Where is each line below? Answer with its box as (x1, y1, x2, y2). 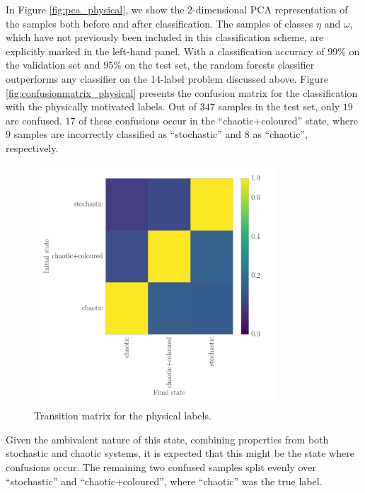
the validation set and (6, 57, 100, 72)
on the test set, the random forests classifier (124, 57, 315, 72)
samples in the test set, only (218, 99, 340, 114)
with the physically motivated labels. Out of (6, 99, 197, 114)
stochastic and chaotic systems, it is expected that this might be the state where (6, 446, 354, 460)
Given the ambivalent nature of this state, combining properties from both (6, 431, 329, 446)
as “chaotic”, (253, 127, 308, 141)
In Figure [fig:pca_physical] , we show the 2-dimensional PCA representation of (6, 2, 348, 16)
